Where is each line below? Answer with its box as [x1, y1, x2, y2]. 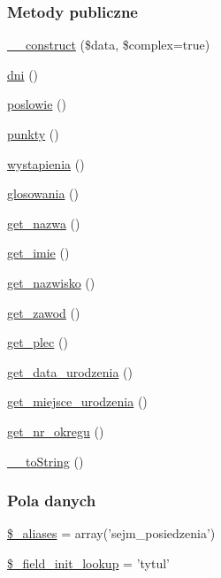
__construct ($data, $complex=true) [7, 35, 210, 54]
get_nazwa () [7, 213, 80, 232]
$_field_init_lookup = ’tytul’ [7, 553, 171, 572]
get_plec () [7, 333, 68, 351]
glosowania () [7, 184, 79, 203]
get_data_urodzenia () [7, 362, 133, 381]
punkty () [7, 125, 59, 143]
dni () [7, 65, 39, 83]
